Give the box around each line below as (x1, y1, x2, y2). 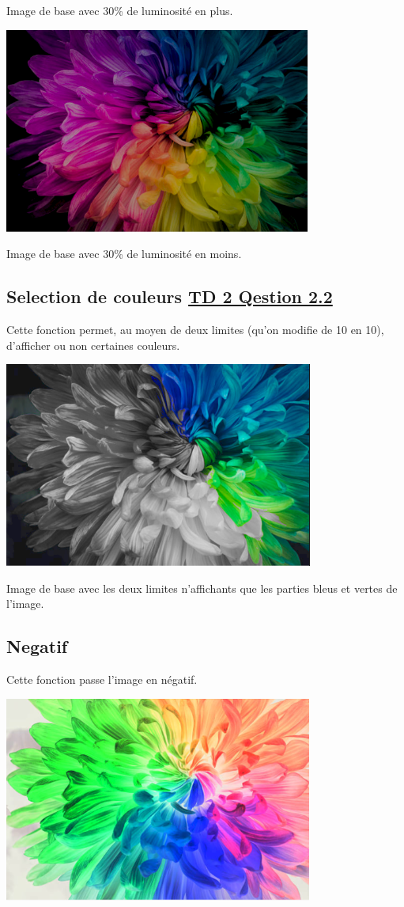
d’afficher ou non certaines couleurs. (6, 336, 180, 353)
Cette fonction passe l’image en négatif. (6, 671, 198, 688)
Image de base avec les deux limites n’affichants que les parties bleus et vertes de (6, 579, 398, 596)
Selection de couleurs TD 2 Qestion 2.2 (6, 284, 333, 309)
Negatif (6, 634, 68, 658)
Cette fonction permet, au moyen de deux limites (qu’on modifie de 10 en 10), (6, 321, 384, 337)
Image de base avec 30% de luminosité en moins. (6, 245, 242, 262)
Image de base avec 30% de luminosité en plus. (6, 2, 233, 18)
